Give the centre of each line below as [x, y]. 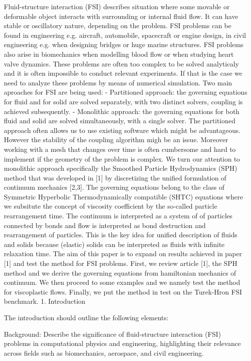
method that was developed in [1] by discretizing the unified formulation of [115, 177]
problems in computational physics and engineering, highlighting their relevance [122, 343]
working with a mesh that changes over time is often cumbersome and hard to [120, 149]
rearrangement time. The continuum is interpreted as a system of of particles [118, 216]
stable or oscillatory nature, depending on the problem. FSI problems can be [118, 25]
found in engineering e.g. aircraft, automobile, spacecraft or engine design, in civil [125, 35]
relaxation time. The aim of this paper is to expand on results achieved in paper [123, 254]
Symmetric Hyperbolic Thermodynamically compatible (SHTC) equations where [124, 196]
